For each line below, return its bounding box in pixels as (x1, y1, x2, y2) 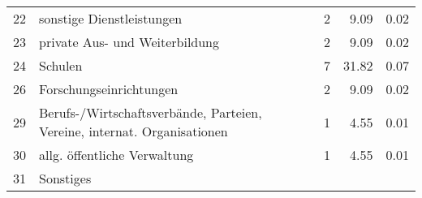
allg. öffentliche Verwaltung (39, 145, 194, 164)
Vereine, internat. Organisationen (39, 122, 228, 140)
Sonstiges (39, 169, 92, 187)
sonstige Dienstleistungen (39, 9, 183, 28)
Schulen (39, 56, 83, 75)
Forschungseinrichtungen (39, 80, 179, 98)
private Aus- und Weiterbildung (39, 32, 220, 51)
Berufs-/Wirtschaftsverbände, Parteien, (39, 103, 262, 122)
